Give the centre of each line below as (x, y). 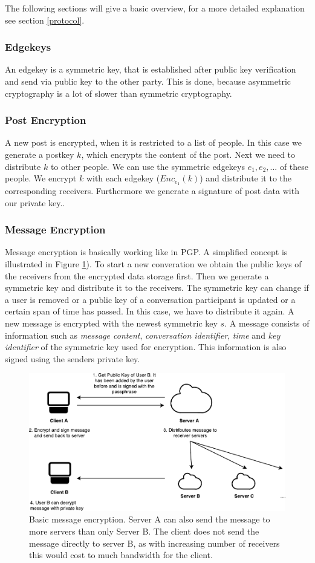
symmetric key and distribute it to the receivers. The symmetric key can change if (157, 288)
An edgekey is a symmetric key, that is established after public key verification (151, 69)
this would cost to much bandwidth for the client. (121, 555)
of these (294, 166)
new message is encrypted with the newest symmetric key (111, 323)
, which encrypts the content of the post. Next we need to (188, 154)
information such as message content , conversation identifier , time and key (143, 335)
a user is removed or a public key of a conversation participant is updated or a (150, 299)
